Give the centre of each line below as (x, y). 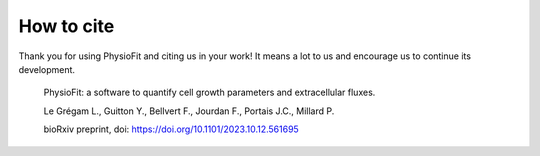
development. (46, 69)
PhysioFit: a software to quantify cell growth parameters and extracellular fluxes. (209, 92)
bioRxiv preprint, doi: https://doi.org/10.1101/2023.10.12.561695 (171, 129)
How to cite (66, 26)
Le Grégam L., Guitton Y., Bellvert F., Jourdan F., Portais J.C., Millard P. (189, 111)
